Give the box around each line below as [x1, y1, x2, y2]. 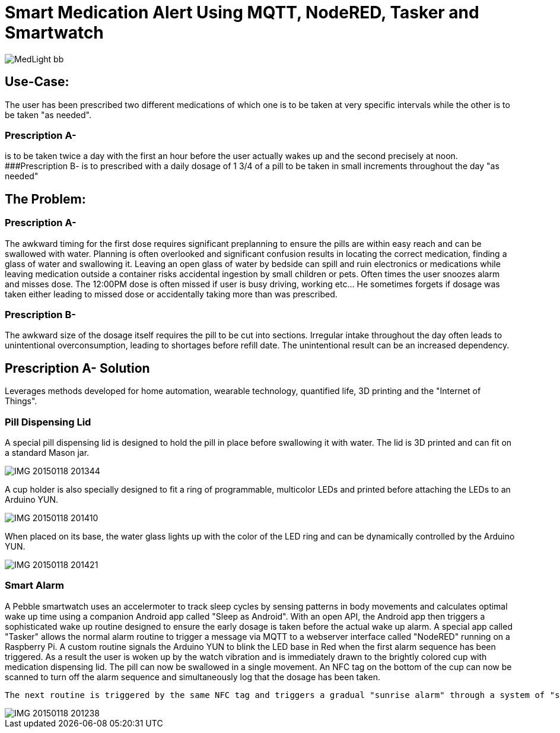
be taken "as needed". [5, 109, 91, 120]
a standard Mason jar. [5, 447, 90, 458]
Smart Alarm [5, 579, 64, 592]
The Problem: [5, 191, 86, 207]
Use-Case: [5, 74, 69, 90]
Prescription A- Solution [5, 360, 150, 376]
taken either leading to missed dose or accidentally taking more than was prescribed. [5, 288, 338, 299]
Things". [5, 396, 37, 407]
